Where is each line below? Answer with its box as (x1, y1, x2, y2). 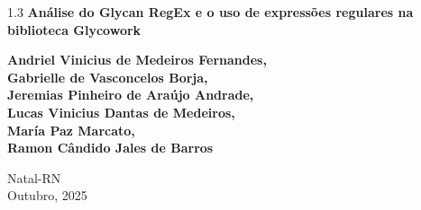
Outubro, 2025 (7, 186, 87, 205)
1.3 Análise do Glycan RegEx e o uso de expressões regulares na (7, 3, 414, 21)
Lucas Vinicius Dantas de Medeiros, (7, 102, 235, 121)
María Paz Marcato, (7, 120, 135, 139)
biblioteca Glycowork (7, 20, 142, 39)
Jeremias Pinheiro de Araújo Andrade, (7, 85, 254, 104)
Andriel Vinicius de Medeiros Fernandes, (7, 50, 267, 69)
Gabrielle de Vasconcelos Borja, (7, 67, 208, 86)
